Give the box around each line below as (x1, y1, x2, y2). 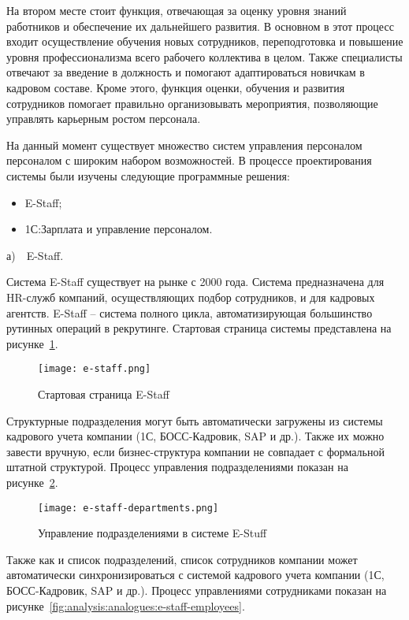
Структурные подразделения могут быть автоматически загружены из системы (6, 412, 383, 429)
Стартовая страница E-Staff (38, 385, 169, 402)
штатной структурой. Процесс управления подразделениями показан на (6, 459, 348, 475)
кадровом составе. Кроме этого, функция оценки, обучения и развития (6, 79, 345, 95)
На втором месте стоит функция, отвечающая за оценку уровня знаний (6, 2, 347, 18)
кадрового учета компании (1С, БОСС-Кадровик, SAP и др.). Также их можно (6, 428, 385, 444)
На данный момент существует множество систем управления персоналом (6, 136, 363, 153)
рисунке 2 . (6, 473, 58, 490)
